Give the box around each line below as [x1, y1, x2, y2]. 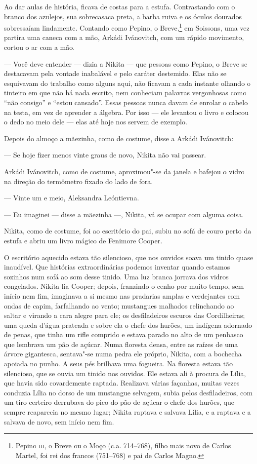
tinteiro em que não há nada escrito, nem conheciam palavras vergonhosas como [4, 87, 247, 98]
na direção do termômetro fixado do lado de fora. [4, 176, 153, 186]
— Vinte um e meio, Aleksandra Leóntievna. [4, 193, 139, 203]
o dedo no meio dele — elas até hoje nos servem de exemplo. [4, 116, 187, 127]
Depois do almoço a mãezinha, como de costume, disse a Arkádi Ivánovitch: [4, 133, 234, 143]
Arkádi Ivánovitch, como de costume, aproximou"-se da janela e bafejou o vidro [4, 166, 245, 176]
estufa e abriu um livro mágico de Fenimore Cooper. [4, 235, 163, 245]
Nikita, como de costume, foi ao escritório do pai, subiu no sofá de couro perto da [4, 226, 252, 236]
